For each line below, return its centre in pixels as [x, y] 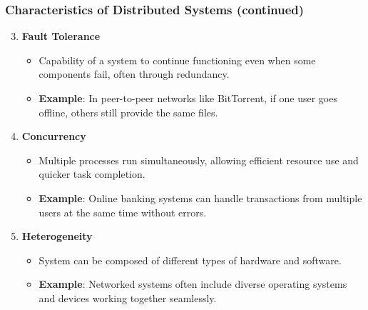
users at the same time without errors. [123, 212]
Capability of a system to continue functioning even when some [177, 60]
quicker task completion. [92, 174]
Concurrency [54, 136]
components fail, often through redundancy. [134, 74]
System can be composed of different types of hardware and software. [190, 260]
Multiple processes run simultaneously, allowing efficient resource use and [199, 160]
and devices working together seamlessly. [128, 297]
